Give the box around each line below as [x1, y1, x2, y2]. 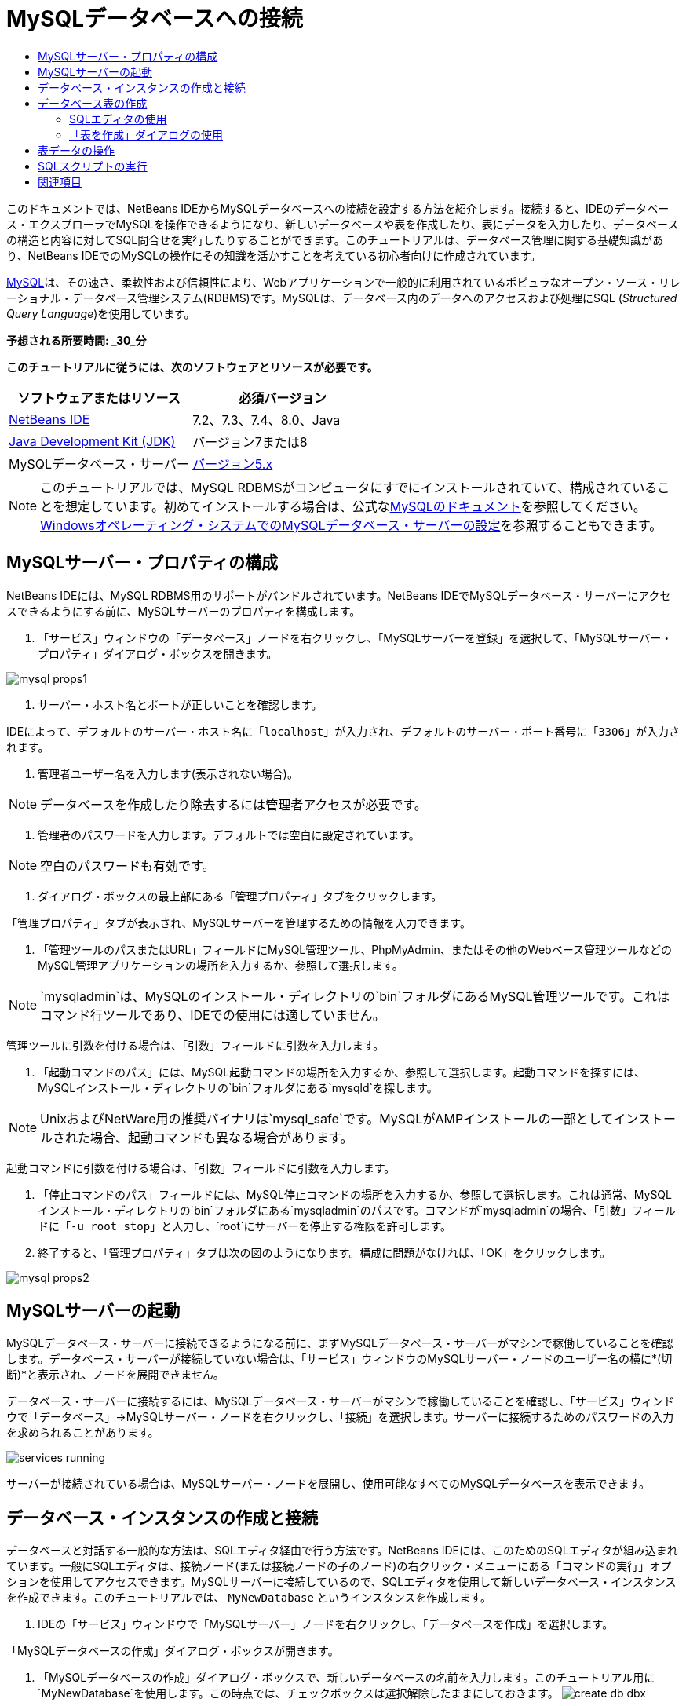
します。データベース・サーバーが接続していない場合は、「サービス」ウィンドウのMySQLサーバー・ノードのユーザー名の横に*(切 [6, 1352, 673, 1366]
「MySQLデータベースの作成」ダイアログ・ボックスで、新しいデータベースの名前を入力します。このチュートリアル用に [38, 1671, 655, 1685]
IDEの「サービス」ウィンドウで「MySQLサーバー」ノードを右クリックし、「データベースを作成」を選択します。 [38, 1617, 614, 1631]
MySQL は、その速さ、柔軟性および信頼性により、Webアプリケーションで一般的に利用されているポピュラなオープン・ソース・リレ [6, 275, 681, 289]
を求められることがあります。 [6, 1426, 159, 1440]
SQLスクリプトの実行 [38, 159, 148, 173]
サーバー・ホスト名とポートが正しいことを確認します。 [38, 697, 323, 711]
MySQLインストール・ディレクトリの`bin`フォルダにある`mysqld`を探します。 [38, 1080, 438, 1094]
